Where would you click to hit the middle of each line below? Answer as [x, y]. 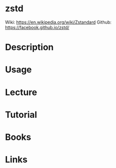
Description [29, 47]
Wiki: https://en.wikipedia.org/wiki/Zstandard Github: [58, 22]
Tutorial [21, 115]
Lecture [21, 92]
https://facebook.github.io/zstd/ [37, 27]
